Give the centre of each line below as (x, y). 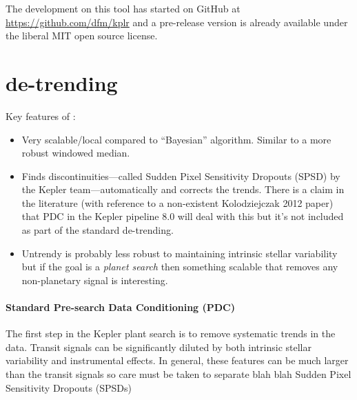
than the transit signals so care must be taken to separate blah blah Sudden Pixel (178, 374)
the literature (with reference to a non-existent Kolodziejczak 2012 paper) (177, 202)
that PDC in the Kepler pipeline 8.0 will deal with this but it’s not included (183, 216)
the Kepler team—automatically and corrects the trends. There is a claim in (183, 189)
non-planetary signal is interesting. (95, 280)
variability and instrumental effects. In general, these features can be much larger (177, 360)
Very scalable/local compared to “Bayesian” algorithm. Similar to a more (176, 139)
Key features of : (41, 116)
